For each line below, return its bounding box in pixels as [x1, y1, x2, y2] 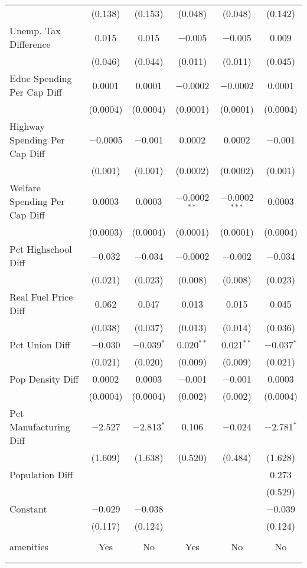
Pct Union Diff [9, 338, 71, 351]
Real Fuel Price [9, 290, 73, 303]
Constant [9, 502, 47, 515]
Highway [9, 119, 45, 133]
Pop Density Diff [9, 372, 79, 386]
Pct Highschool [9, 242, 72, 256]
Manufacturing [9, 420, 70, 433]
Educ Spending [9, 71, 72, 85]
